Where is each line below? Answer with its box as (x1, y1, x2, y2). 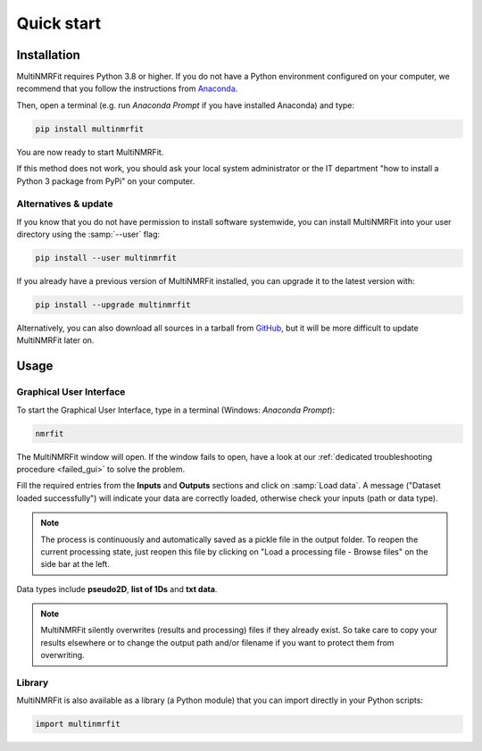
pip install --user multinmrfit (35, 253, 178, 263)
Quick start (16, 13, 102, 33)
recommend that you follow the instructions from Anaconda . (16, 83, 238, 94)
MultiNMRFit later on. (16, 335, 95, 346)
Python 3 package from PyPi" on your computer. (16, 175, 195, 187)
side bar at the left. (40, 559, 111, 570)
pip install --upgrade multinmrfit (35, 300, 191, 310)
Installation (16, 47, 80, 63)
